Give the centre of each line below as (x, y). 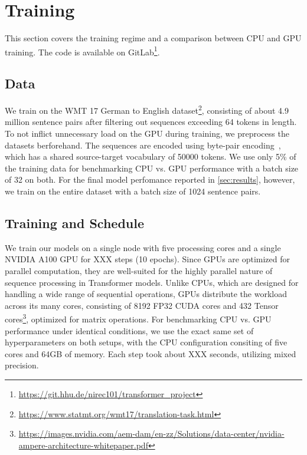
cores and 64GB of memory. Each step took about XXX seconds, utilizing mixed (151, 353)
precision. (22, 365)
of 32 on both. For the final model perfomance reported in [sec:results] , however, (150, 179)
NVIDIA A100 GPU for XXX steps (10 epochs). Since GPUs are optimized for (148, 259)
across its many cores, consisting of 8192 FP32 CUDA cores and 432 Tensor (142, 305)
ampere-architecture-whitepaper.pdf (83, 445)
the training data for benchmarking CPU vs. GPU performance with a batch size (152, 168)
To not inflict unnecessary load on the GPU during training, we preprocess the (147, 133)
